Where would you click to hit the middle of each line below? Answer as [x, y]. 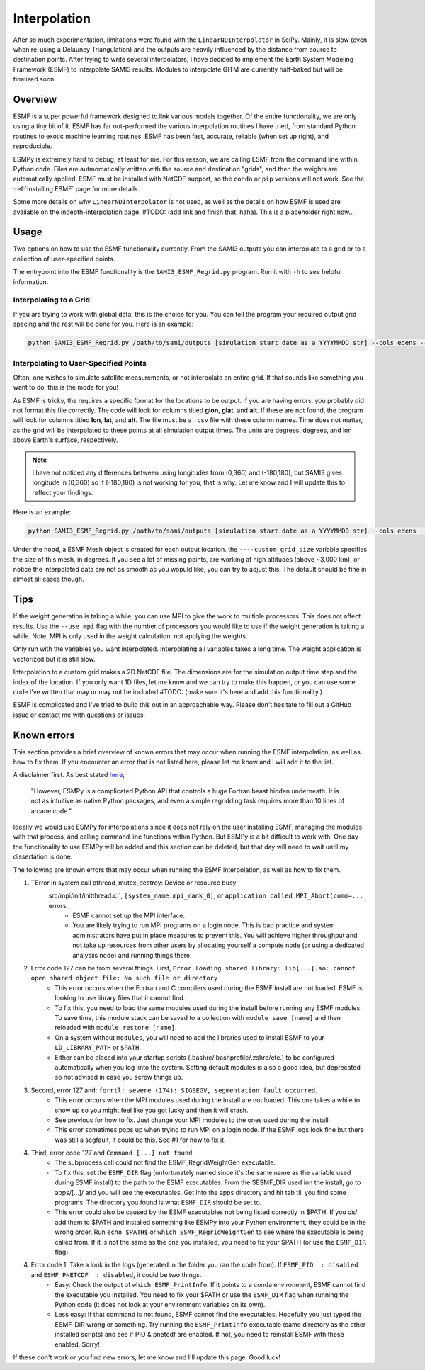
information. [31, 282]
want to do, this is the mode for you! [66, 387]
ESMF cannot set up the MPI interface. [129, 916]
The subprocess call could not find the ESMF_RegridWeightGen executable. [165, 1162]
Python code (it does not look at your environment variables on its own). [160, 1304]
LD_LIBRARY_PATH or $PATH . [98, 1048]
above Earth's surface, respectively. [66, 440]
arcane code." [51, 810]
